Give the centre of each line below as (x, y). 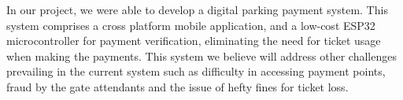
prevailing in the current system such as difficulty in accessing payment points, (196, 71)
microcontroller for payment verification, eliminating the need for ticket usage (194, 41)
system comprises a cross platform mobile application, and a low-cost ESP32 (191, 25)
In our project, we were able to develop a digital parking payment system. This (197, 9)
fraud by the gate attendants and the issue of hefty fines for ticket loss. (177, 86)
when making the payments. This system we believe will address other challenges (201, 56)
